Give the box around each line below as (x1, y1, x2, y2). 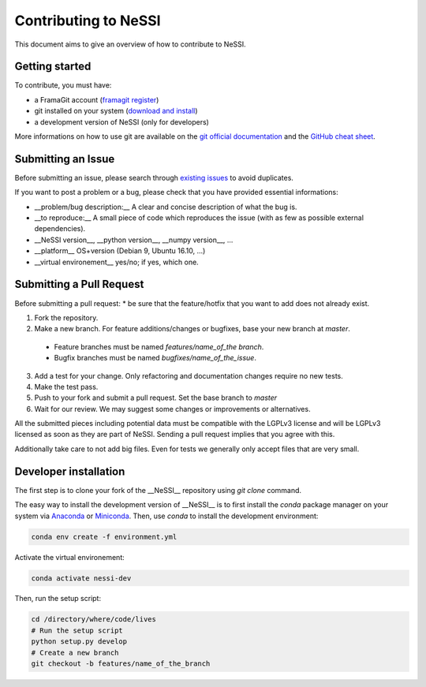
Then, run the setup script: (14, 594, 102, 603)
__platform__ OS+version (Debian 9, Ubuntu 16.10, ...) (34, 246, 206, 256)
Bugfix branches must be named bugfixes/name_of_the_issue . (54, 353, 256, 363)
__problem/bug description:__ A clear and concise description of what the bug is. (34, 202, 297, 211)
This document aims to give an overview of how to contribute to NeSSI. (14, 39, 246, 49)
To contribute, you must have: (14, 80, 112, 90)
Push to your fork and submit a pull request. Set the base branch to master (34, 393, 278, 402)
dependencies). (34, 224, 86, 233)
